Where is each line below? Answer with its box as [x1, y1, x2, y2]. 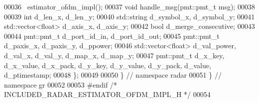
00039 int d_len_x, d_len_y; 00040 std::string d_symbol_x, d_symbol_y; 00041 [4, 11, 255, 21]
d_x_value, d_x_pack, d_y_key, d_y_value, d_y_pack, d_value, [4, 60, 211, 70]
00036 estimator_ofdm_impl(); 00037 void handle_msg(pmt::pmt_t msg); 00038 [4, 1, 255, 11]
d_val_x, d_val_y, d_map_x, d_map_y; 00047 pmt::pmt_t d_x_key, [4, 50, 225, 60]
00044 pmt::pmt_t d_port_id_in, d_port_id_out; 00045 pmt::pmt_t [4, 30, 220, 41]
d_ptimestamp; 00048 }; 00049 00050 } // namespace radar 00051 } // [4, 70, 222, 80]
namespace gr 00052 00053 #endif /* [4, 79, 117, 90]
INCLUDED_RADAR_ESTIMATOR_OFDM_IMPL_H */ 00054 [4, 89, 211, 100]
